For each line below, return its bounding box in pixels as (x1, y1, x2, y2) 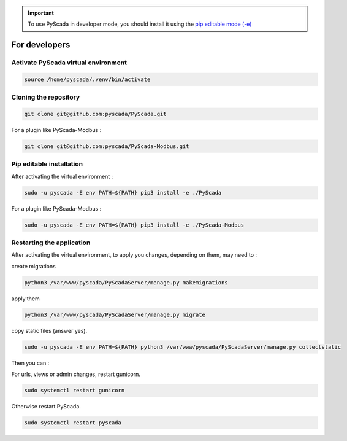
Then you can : (11, 359, 50, 367)
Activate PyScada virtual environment (11, 58, 128, 67)
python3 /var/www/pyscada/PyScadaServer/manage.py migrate (24, 311, 205, 318)
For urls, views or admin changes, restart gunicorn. (11, 370, 141, 378)
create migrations (11, 262, 56, 270)
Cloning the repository (11, 93, 80, 101)
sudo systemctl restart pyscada (24, 420, 122, 426)
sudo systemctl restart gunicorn (24, 387, 125, 394)
